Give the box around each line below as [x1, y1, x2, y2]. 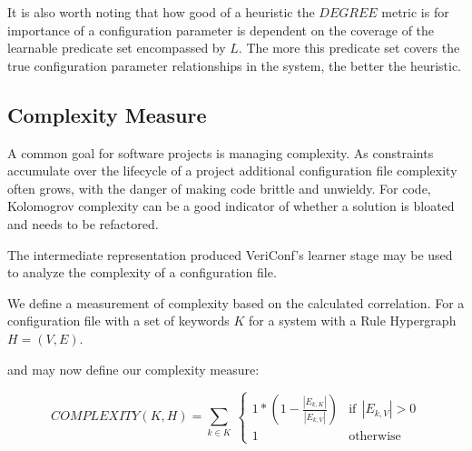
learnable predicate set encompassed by [7, 38, 226, 57]
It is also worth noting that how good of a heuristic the [7, 3, 315, 21]
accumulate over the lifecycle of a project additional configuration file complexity [7, 161, 457, 180]
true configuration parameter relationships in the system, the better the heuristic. [7, 55, 462, 75]
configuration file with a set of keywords [7, 311, 230, 330]
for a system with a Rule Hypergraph [249, 311, 457, 330]
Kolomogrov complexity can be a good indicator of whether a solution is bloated [7, 196, 455, 215]
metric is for [381, 3, 449, 21]
